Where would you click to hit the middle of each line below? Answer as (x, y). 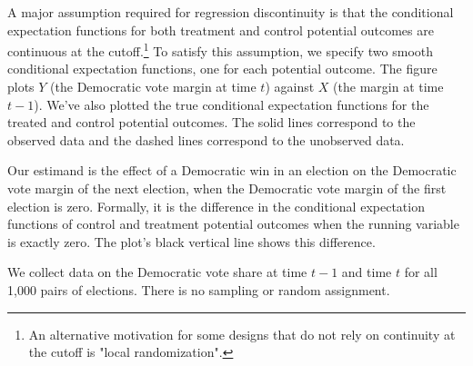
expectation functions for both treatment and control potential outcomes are (221, 30)
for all (421, 272)
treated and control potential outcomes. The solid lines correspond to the (211, 122)
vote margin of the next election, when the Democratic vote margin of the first (227, 188)
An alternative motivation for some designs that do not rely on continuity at (242, 334)
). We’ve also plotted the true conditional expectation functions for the (231, 104)
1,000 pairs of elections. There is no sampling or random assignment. (199, 289)
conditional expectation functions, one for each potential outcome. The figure (222, 69)
